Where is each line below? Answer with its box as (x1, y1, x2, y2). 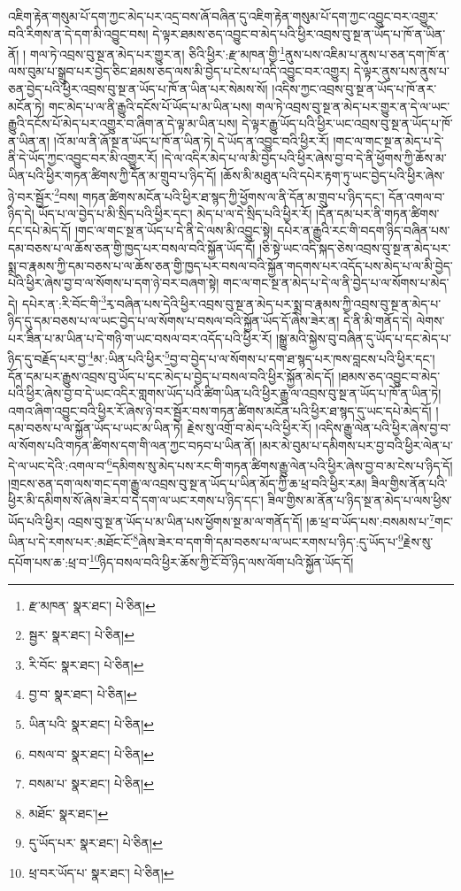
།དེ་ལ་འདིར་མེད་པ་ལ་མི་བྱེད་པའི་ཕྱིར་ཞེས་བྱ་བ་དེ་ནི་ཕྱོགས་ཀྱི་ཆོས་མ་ (161, 149, 447, 167)
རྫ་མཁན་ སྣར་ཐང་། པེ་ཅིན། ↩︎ (28, 595, 156, 614)
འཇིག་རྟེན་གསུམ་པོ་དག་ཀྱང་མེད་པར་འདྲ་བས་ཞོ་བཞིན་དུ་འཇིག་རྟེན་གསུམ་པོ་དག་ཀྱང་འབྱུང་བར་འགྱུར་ (8, 7, 439, 25)
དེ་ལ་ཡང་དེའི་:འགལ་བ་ (8, 457, 107, 475)
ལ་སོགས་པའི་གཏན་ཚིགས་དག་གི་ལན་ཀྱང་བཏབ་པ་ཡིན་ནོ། (8, 435, 256, 454)
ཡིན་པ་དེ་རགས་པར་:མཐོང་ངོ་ (8, 532, 134, 550)
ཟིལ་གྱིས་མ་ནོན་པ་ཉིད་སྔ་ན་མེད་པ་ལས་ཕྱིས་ (267, 491, 452, 510)
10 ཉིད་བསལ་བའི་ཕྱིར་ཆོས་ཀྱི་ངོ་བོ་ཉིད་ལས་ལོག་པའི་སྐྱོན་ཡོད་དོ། (88, 550, 354, 572)
